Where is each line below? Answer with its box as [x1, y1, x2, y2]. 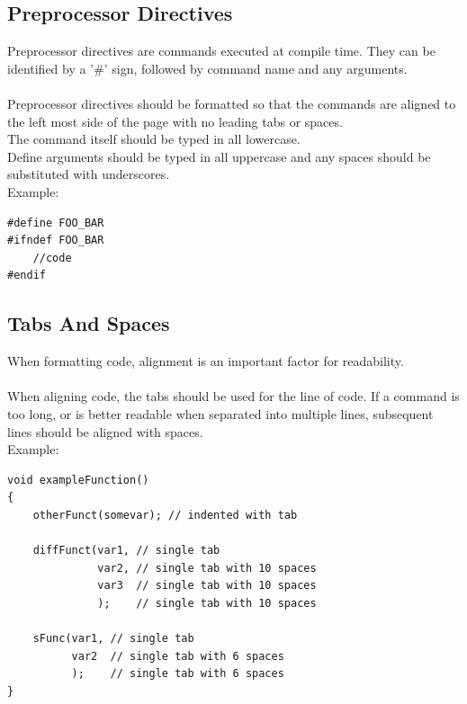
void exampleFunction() [7, 473, 149, 486]
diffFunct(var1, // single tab [32, 544, 220, 557]
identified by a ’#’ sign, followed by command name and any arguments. [7, 58, 408, 77]
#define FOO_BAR [7, 216, 104, 229]
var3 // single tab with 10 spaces [97, 579, 317, 593]
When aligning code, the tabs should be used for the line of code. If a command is [7, 387, 460, 405]
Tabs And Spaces [7, 309, 170, 337]
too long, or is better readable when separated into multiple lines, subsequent [7, 404, 434, 423]
